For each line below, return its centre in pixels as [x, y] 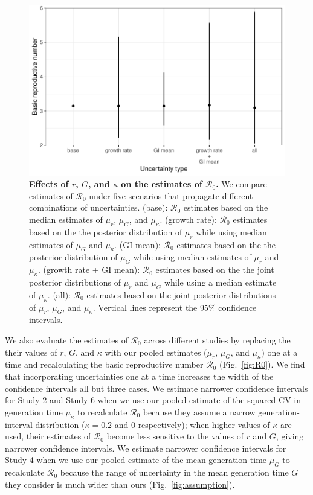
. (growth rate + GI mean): [89, 270]
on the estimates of [162, 184]
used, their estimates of [48, 436]
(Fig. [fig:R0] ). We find [262, 364]
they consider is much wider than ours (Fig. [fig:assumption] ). [120, 484]
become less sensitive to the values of [175, 436]
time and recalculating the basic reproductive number [104, 364]
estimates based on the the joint [215, 270]
